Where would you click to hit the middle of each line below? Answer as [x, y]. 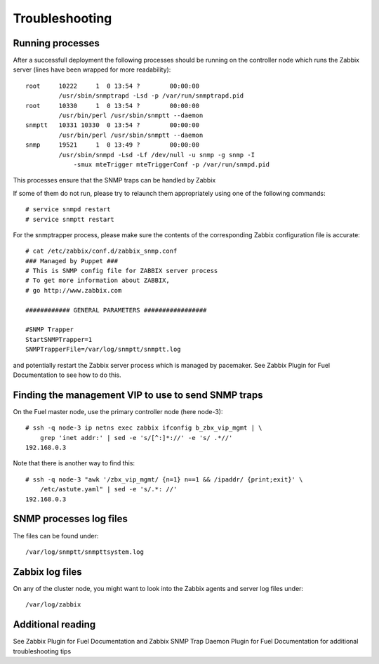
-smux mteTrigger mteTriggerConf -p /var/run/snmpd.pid [172, 164]
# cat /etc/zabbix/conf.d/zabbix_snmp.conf [101, 251]
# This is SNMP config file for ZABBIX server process [122, 271]
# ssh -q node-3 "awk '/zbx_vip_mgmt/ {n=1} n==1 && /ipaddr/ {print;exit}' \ [164, 479]
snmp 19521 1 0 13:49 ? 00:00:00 [113, 145]
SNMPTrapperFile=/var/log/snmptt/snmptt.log [104, 350]
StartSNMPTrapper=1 [59, 339]
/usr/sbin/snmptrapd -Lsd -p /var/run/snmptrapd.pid [151, 96]
